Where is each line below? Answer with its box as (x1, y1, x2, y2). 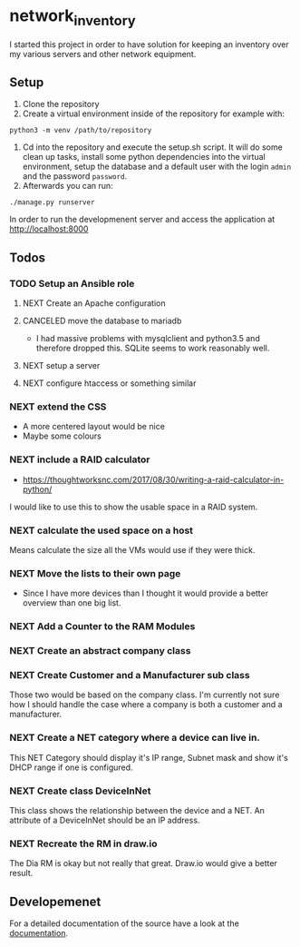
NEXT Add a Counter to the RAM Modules (9, 620, 196, 633)
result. (9, 868, 34, 879)
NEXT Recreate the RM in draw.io (9, 837, 158, 850)
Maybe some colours (22, 430, 102, 441)
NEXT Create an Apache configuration (22, 298, 166, 309)
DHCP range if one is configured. (9, 762, 133, 773)
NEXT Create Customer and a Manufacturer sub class (9, 668, 251, 681)
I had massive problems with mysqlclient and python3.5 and (35, 333, 260, 344)
